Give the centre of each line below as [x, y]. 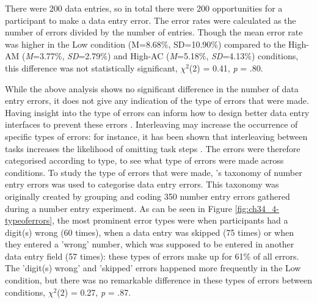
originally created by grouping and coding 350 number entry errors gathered [148, 196]
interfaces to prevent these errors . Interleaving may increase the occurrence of [151, 124]
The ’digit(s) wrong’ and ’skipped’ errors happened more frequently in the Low [153, 268]
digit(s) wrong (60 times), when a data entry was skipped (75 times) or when [149, 232]
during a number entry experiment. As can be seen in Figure [118, 208]
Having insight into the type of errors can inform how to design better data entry [157, 112]
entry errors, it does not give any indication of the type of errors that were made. [157, 100]
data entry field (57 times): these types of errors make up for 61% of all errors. [152, 256]
